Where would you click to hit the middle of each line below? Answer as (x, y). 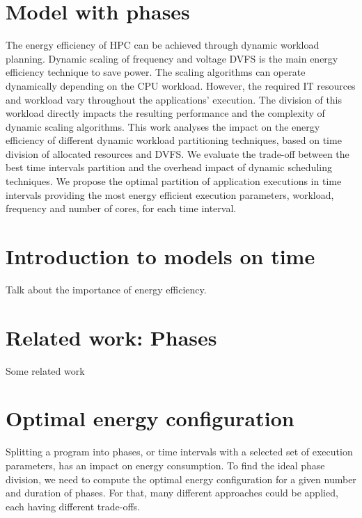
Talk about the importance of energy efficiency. (106, 289)
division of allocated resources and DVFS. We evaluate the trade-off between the (178, 153)
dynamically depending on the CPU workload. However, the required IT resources (181, 85)
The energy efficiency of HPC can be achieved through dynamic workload (163, 45)
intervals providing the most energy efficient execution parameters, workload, (170, 194)
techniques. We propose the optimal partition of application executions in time (174, 181)
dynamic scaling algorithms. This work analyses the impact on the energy (163, 126)
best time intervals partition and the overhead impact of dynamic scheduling (169, 167)
